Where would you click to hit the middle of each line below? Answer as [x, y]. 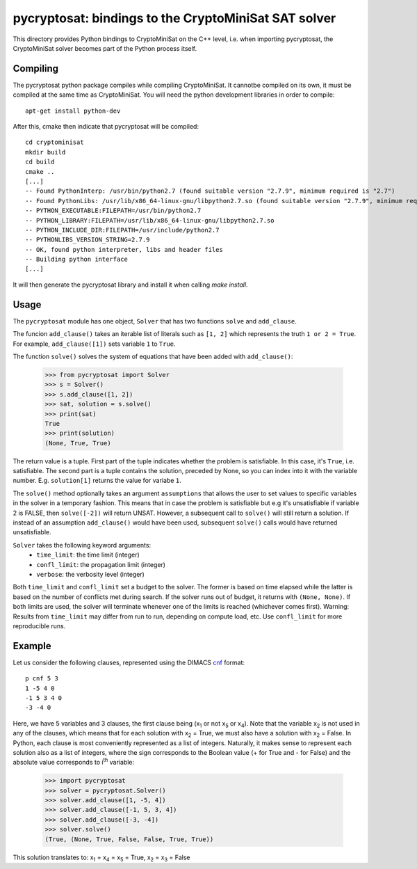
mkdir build [46, 152]
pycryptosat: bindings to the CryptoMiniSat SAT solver [174, 18]
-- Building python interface [77, 260]
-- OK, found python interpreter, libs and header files [124, 249]
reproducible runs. [39, 625]
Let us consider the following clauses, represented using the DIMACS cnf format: [129, 662]
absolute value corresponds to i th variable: [74, 762]
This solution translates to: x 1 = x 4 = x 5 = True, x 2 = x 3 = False [101, 858]
